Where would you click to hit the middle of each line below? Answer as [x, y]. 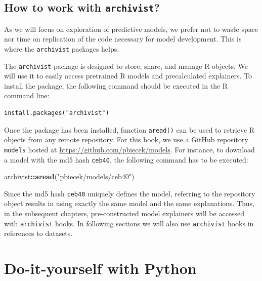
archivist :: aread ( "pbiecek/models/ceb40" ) [69, 176]
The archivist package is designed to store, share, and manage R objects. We [126, 66]
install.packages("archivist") [57, 113]
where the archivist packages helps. [62, 48]
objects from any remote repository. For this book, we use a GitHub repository [126, 139]
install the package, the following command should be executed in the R [116, 85]
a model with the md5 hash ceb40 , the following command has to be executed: [126, 159]
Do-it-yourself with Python [100, 268]
